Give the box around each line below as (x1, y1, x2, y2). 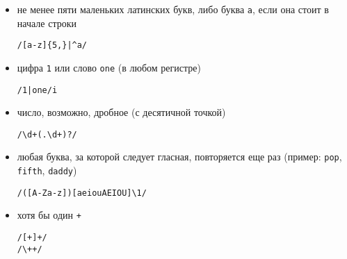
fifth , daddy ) (17, 163, 77, 178)
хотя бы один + (17, 208, 81, 222)
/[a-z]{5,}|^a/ (17, 40, 88, 51)
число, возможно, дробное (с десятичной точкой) (17, 105, 226, 119)
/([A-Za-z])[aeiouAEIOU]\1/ (17, 187, 147, 198)
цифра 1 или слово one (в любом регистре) (17, 60, 201, 74)
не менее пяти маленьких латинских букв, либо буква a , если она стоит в (17, 2, 329, 16)
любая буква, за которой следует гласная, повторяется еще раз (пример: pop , (17, 149, 342, 164)
